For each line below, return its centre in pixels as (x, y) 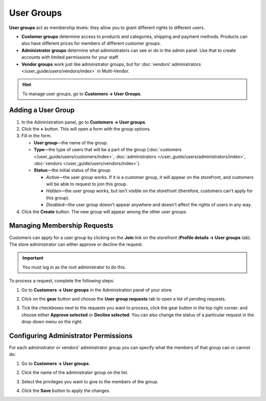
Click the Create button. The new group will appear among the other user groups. (104, 211)
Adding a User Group (42, 110)
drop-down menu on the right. (52, 322)
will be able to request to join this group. (87, 184)
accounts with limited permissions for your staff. (70, 57)
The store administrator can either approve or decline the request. (76, 244)
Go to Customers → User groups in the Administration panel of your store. (97, 290)
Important (33, 258)
